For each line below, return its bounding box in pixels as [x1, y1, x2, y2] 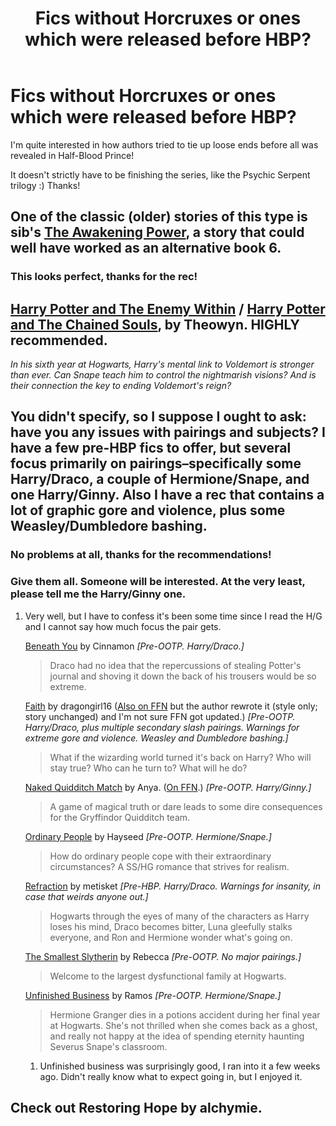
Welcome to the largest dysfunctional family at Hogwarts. [49, 970, 287, 982]
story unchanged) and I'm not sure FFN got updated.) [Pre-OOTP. [24, 710, 296, 722]
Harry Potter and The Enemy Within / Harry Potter [10, 300, 326, 317]
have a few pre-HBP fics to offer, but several [10, 440, 292, 457]
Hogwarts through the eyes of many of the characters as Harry [49, 910, 310, 922]
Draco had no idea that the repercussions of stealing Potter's [49, 659, 302, 671]
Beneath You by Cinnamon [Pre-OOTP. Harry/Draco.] [24, 640, 245, 652]
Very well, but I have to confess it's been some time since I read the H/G [24, 610, 323, 622]
